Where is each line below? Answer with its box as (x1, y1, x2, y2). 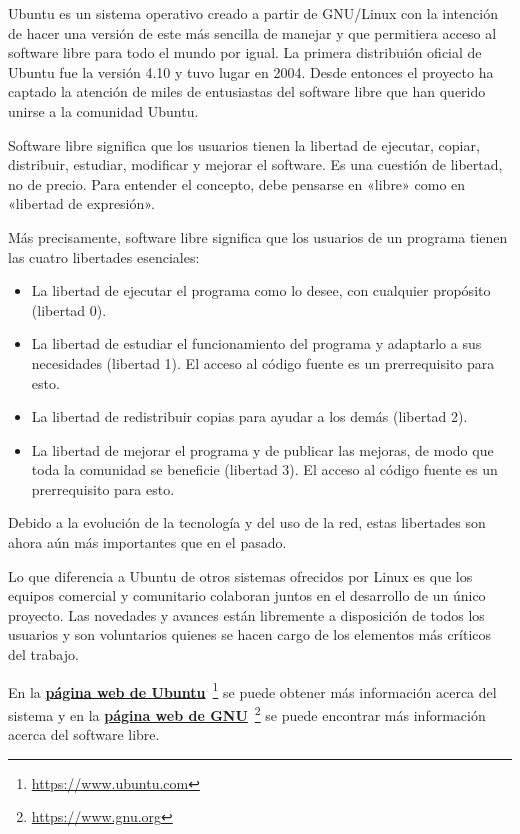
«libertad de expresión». (8, 193, 155, 214)
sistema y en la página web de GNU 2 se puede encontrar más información (8, 701, 486, 725)
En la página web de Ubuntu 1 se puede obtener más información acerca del (8, 678, 497, 702)
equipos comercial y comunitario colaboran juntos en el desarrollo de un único (8, 585, 486, 606)
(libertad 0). (31, 299, 107, 320)
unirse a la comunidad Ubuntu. (8, 100, 199, 121)
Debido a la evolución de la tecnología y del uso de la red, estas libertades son (8, 512, 486, 533)
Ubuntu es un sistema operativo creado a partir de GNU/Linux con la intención (8, 3, 498, 23)
